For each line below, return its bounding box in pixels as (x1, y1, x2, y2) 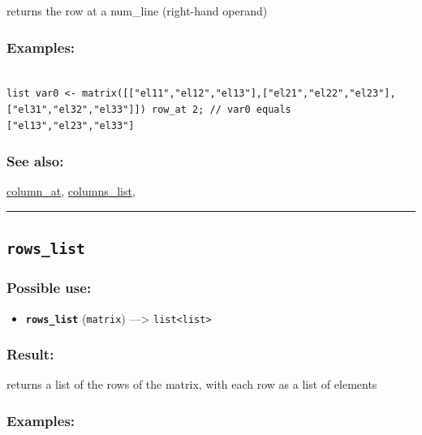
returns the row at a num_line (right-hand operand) (6, 2, 268, 19)
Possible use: (6, 278, 92, 298)
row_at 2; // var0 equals (151, 104, 291, 115)
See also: (6, 151, 64, 171)
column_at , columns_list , (6, 183, 136, 200)
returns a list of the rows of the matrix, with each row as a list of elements (6, 376, 377, 393)
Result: (6, 344, 54, 364)
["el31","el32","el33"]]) (6, 104, 146, 115)
